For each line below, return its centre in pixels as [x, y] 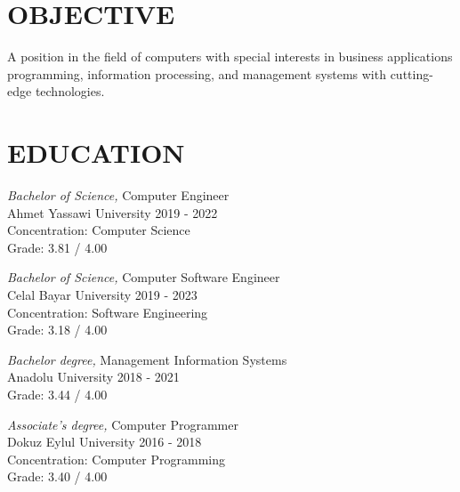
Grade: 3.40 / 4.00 [57, 476]
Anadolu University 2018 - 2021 [93, 377]
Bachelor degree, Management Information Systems [147, 359]
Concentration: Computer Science [99, 230]
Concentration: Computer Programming [116, 459]
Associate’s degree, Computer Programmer [123, 424]
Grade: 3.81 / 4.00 [57, 247]
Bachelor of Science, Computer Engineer [118, 195]
